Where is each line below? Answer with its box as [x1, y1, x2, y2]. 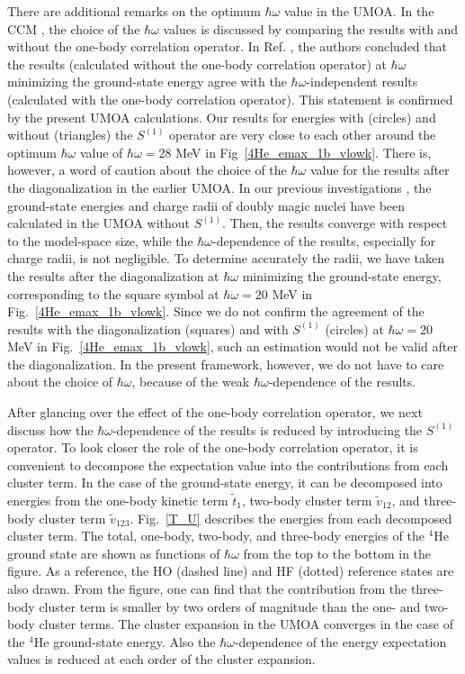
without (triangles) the [7, 125, 133, 144]
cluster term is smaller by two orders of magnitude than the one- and [39, 597, 421, 615]
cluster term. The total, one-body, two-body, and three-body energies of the [7, 526, 425, 545]
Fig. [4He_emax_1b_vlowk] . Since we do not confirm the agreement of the [7, 302, 425, 321]
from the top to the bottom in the [243, 543, 432, 562]
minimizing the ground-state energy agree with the [7, 72, 287, 91]
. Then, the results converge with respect [222, 214, 448, 232]
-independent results [306, 72, 418, 91]
